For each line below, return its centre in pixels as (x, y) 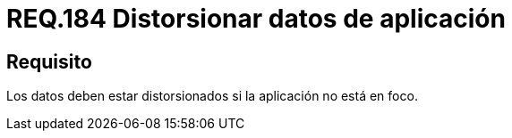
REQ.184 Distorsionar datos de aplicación (256, 19)
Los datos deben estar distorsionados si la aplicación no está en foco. (212, 96)
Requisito (49, 61)
